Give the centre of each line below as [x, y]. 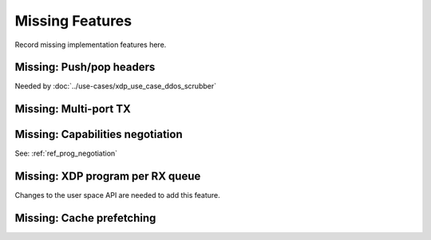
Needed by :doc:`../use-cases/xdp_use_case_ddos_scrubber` [116, 86]
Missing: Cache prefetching [85, 218]
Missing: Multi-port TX [73, 109]
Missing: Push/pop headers [85, 67]
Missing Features [73, 21]
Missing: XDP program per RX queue [108, 177]
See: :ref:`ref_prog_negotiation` [66, 153]
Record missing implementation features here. [91, 45]
